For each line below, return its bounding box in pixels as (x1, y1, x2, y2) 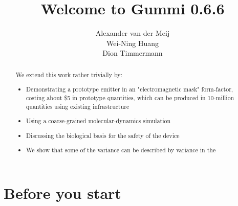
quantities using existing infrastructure (26, 102, 129, 110)
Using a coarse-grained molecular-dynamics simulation (26, 117, 171, 125)
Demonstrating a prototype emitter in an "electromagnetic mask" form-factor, (26, 85, 233, 94)
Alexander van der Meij (95, 28, 170, 38)
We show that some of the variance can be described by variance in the (26, 146, 216, 154)
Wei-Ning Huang (106, 37, 159, 48)
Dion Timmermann (102, 48, 163, 58)
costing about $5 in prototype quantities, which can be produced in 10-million (26, 93, 234, 102)
